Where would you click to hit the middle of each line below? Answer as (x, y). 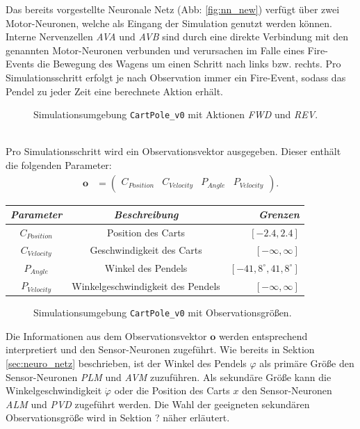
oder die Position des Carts (172, 390)
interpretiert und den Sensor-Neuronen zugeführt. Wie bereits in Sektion (160, 349)
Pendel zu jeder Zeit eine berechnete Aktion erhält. (114, 91)
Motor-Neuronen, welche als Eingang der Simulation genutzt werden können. (169, 23)
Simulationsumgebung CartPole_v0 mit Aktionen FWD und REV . (176, 114)
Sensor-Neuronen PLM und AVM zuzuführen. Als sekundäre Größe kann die (169, 377)
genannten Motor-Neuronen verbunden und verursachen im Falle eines (155, 50)
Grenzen (279, 214)
